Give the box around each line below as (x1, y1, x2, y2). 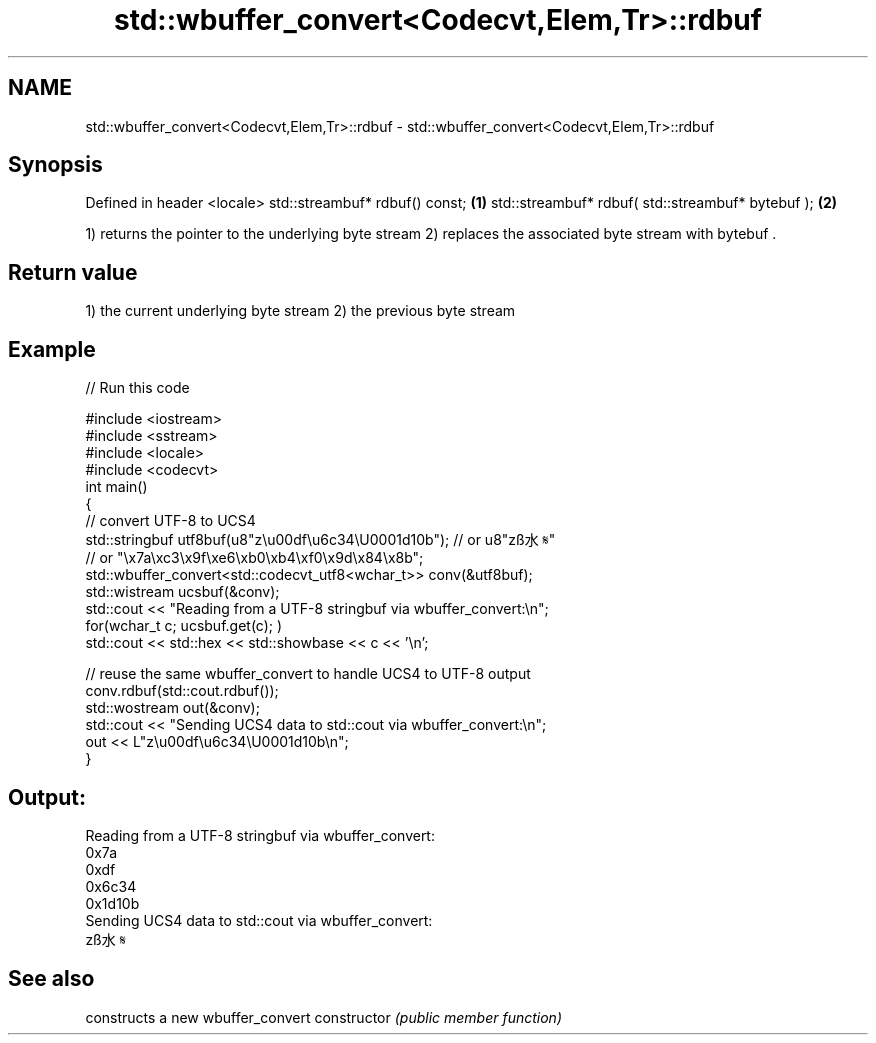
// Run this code (85, 379, 190, 397)
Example (8, 336, 96, 362)
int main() (85, 478, 148, 496)
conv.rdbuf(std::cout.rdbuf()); (85, 682, 279, 700)
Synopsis (8, 152, 103, 178)
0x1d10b (85, 894, 140, 912)
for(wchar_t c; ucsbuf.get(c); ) (85, 617, 283, 635)
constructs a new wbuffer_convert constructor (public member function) (85, 1008, 562, 1026)
